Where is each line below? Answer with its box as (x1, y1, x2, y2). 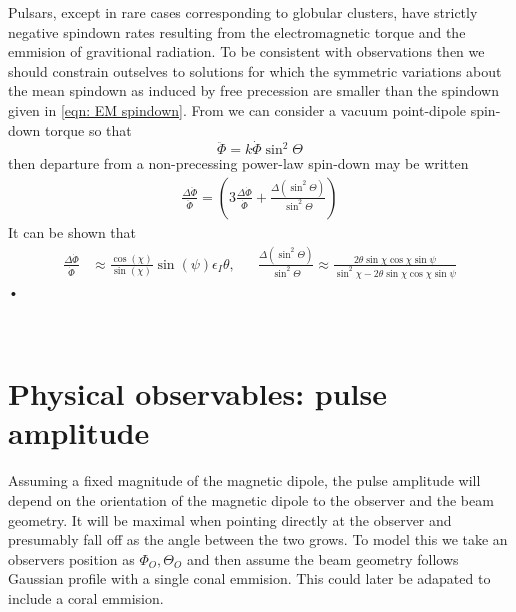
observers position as (8, 548, 135, 569)
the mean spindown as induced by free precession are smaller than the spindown (8, 80, 499, 101)
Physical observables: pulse (8, 373, 387, 414)
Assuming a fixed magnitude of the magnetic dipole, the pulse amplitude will (8, 470, 481, 491)
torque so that (44, 119, 132, 140)
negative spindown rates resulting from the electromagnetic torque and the (8, 21, 466, 42)
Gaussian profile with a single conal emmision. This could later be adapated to (8, 568, 491, 589)
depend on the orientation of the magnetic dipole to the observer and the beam (8, 489, 494, 510)
